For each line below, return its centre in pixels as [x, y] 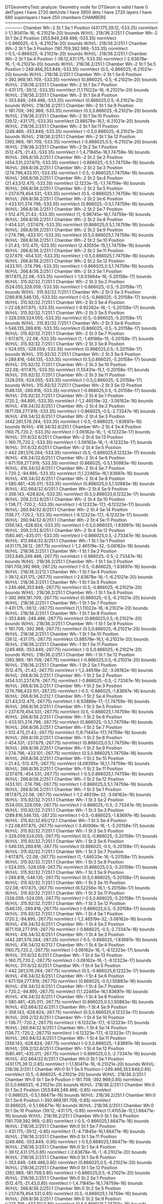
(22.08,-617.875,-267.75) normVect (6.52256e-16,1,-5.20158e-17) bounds [78, 888]
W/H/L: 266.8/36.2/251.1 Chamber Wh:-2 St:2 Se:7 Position [64, 209]
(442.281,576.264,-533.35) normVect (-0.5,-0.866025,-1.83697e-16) [73, 422]
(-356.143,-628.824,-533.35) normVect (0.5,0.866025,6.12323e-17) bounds [80, 494]
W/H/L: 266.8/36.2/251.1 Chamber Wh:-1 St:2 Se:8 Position [64, 738]
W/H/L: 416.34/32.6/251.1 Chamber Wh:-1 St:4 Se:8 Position [65, 997]
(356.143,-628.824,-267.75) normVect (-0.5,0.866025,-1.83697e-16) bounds [81, 1043]
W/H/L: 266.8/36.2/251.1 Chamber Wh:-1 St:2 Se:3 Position [64, 686]
